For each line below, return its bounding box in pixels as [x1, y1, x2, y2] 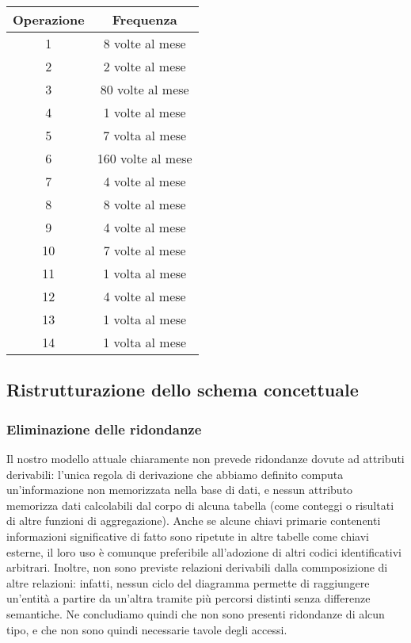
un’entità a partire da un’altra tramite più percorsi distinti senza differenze [6, 590, 371, 607]
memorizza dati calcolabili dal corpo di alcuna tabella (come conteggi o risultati [6, 496, 394, 513]
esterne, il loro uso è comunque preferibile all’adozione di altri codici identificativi [6, 543, 401, 560]
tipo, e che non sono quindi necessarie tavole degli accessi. [6, 621, 287, 637]
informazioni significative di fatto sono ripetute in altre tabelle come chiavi [6, 527, 370, 544]
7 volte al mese [103, 241, 186, 259]
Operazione [13, 10, 85, 29]
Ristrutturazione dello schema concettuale [6, 377, 359, 402]
